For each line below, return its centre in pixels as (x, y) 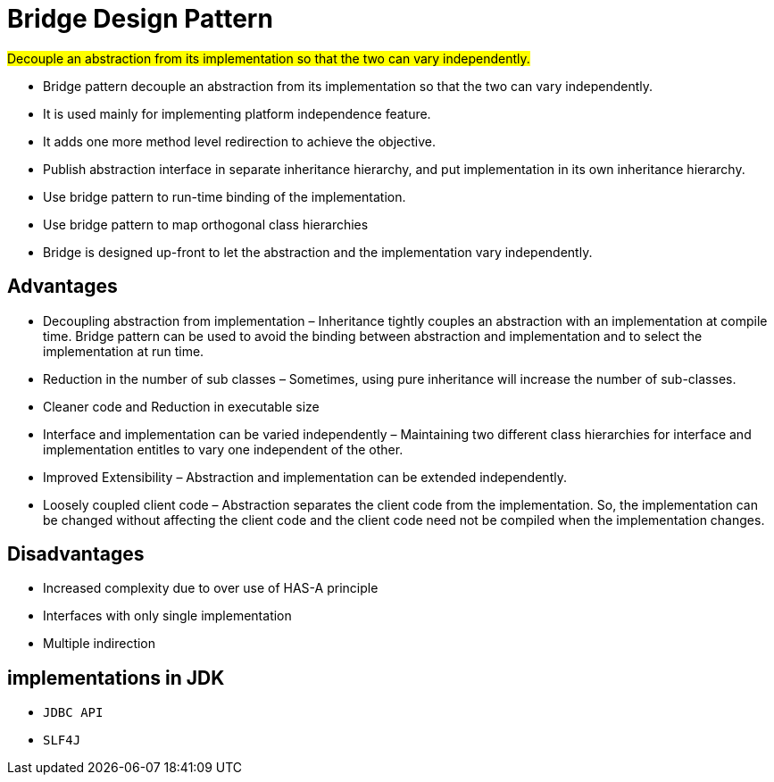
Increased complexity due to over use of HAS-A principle (211, 588)
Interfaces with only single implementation (167, 616)
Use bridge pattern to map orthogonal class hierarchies (206, 224)
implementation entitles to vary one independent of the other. (223, 449)
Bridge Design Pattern (140, 19)
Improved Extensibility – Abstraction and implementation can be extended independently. (305, 477)
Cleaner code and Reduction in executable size (181, 406)
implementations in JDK (116, 678)
